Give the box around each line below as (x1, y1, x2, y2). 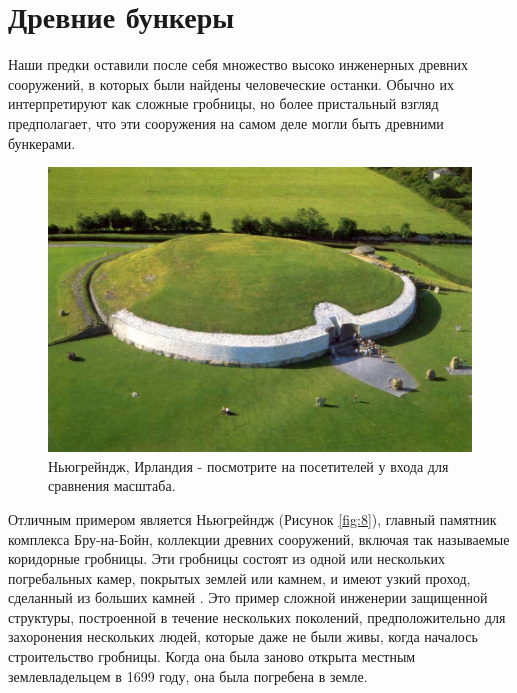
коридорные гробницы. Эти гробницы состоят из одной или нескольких (8, 548, 445, 569)
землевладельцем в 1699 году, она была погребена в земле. (8, 665, 368, 686)
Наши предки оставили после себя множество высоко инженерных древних (8, 54, 468, 75)
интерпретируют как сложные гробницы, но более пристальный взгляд (8, 93, 439, 114)
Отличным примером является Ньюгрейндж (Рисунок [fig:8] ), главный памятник (8, 508, 497, 529)
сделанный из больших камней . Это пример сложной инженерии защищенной (8, 587, 488, 608)
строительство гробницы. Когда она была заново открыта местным (8, 646, 416, 667)
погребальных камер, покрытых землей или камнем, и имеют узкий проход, (8, 567, 471, 588)
